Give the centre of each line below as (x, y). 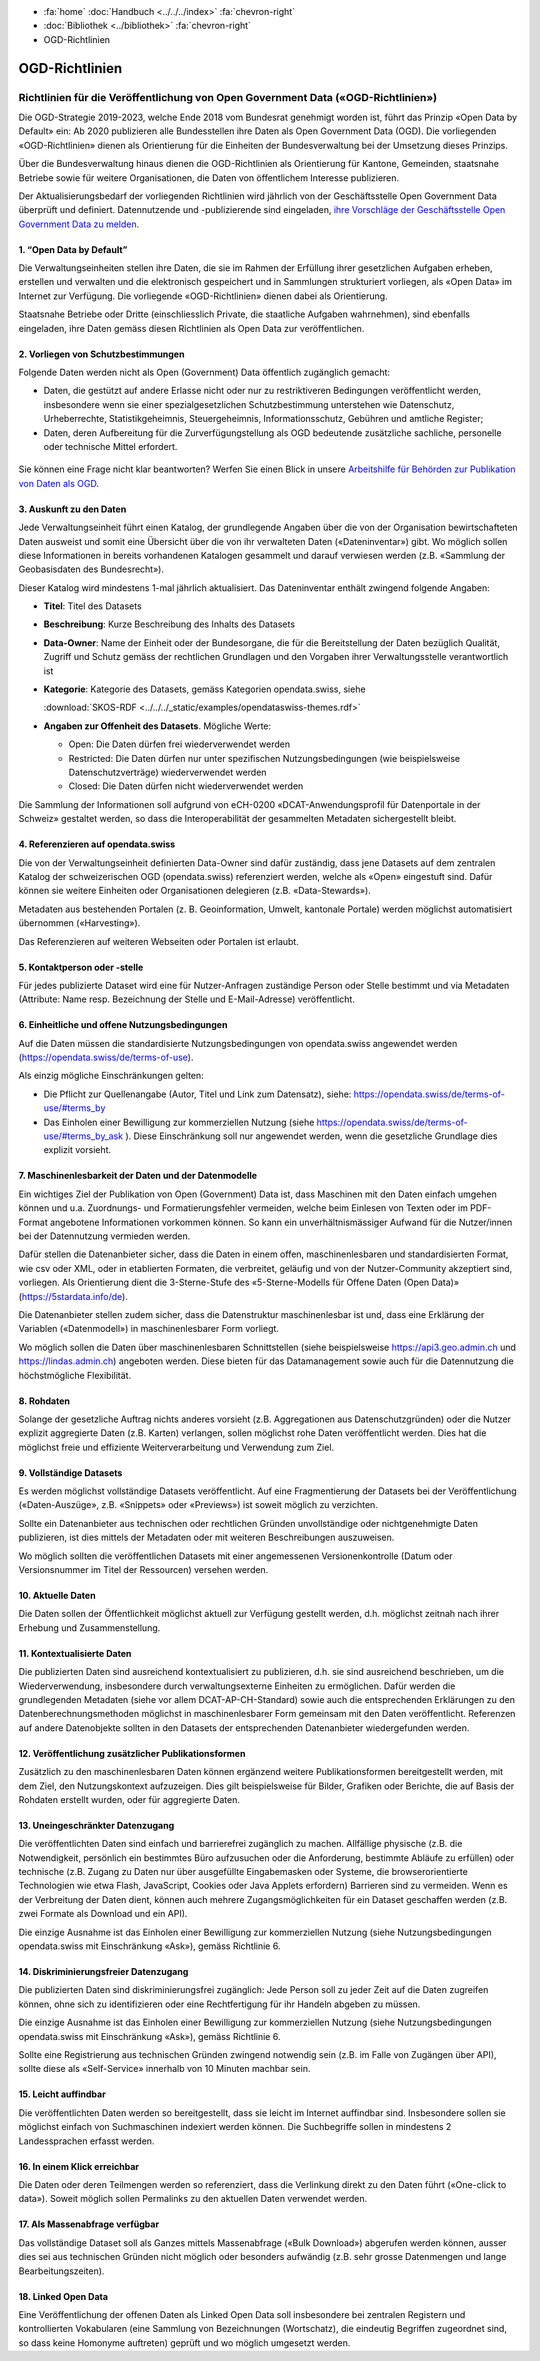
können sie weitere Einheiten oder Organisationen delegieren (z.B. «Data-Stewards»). (195, 891)
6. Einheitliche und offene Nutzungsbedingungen (123, 1025)
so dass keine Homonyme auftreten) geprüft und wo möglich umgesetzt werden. (184, 2342)
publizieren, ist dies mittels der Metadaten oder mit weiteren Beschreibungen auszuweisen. (206, 1537)
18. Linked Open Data (63, 2296)
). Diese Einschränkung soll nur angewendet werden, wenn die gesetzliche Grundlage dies (311, 1136)
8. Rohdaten (44, 1401)
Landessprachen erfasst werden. (86, 2141)
